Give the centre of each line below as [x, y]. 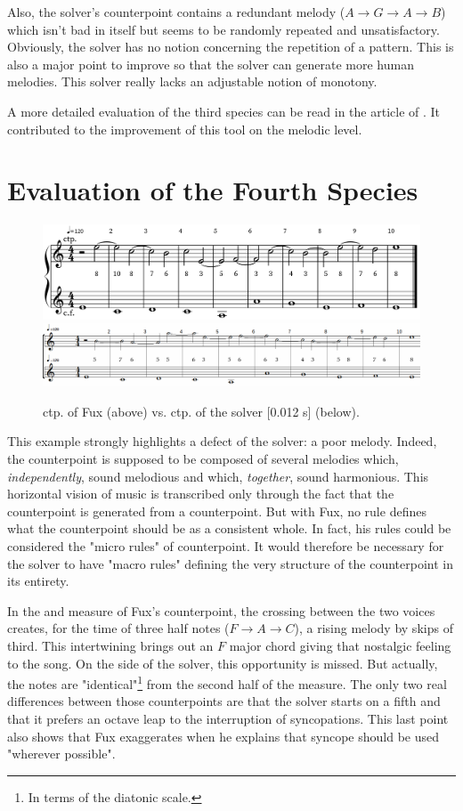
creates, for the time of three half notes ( [118, 628]
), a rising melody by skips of [374, 628]
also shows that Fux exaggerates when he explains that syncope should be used [223, 736]
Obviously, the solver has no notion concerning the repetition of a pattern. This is [231, 47]
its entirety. [38, 581]
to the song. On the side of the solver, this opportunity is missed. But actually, [223, 663]
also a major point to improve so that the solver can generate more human [211, 64]
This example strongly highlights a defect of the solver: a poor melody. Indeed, [222, 441]
